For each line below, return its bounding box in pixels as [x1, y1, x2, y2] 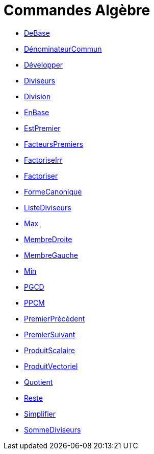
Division [24, 92, 51, 101]
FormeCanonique [24, 187, 82, 196]
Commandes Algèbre [4, 2, 150, 19]
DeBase [24, 28, 50, 37]
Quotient [24, 377, 53, 386]
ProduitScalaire [24, 345, 75, 355]
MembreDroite [24, 234, 72, 244]
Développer [24, 60, 63, 69]
